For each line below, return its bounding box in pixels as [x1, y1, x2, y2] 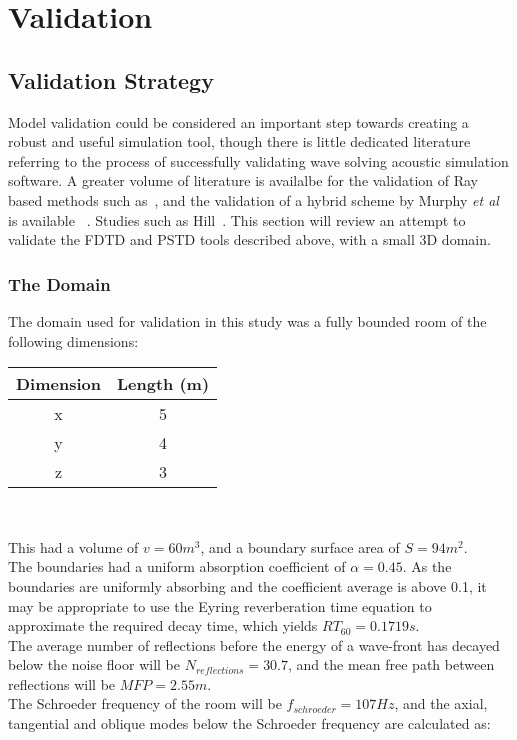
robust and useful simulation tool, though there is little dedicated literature [8, 131, 471, 152]
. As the [402, 556, 452, 577]
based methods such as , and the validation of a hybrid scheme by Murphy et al [8, 189, 499, 210]
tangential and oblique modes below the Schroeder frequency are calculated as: [8, 713, 491, 734]
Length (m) [117, 372, 210, 396]
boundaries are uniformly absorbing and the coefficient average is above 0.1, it [8, 575, 487, 596]
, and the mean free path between [288, 654, 495, 675]
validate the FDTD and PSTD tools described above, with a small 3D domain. [8, 229, 491, 250]
